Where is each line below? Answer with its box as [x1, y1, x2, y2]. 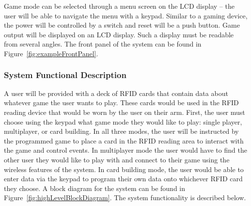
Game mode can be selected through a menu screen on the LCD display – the [4, 1, 235, 11]
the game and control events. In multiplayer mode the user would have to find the [4, 145, 247, 155]
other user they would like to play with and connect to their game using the [4, 154, 230, 164]
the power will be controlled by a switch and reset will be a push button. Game [4, 20, 240, 30]
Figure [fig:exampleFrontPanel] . [4, 48, 98, 58]
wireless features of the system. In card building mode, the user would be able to [4, 164, 244, 174]
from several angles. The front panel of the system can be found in [4, 39, 202, 49]
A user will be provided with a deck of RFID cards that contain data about [4, 88, 228, 98]
